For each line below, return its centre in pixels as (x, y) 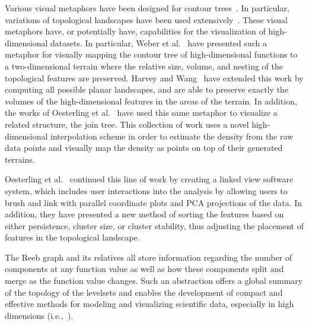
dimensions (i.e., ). (39, 315)
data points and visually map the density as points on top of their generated (144, 148)
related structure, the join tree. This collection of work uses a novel (127, 124)
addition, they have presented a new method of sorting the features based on (144, 214)
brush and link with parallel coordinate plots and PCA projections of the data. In (154, 202)
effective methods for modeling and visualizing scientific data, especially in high (149, 304)
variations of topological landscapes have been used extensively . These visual (146, 19)
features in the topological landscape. (72, 237)
